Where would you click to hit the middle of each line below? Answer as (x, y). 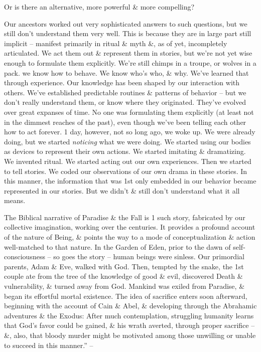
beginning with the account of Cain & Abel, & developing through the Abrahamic (130, 306)
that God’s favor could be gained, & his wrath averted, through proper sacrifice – (129, 325)
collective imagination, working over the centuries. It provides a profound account (130, 227)
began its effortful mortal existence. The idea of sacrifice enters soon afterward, (126, 296)
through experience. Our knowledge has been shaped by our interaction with (122, 82)
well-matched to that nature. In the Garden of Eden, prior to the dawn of (117, 246)
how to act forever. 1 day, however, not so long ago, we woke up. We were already (130, 132)
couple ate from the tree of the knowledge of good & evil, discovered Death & (123, 276)
